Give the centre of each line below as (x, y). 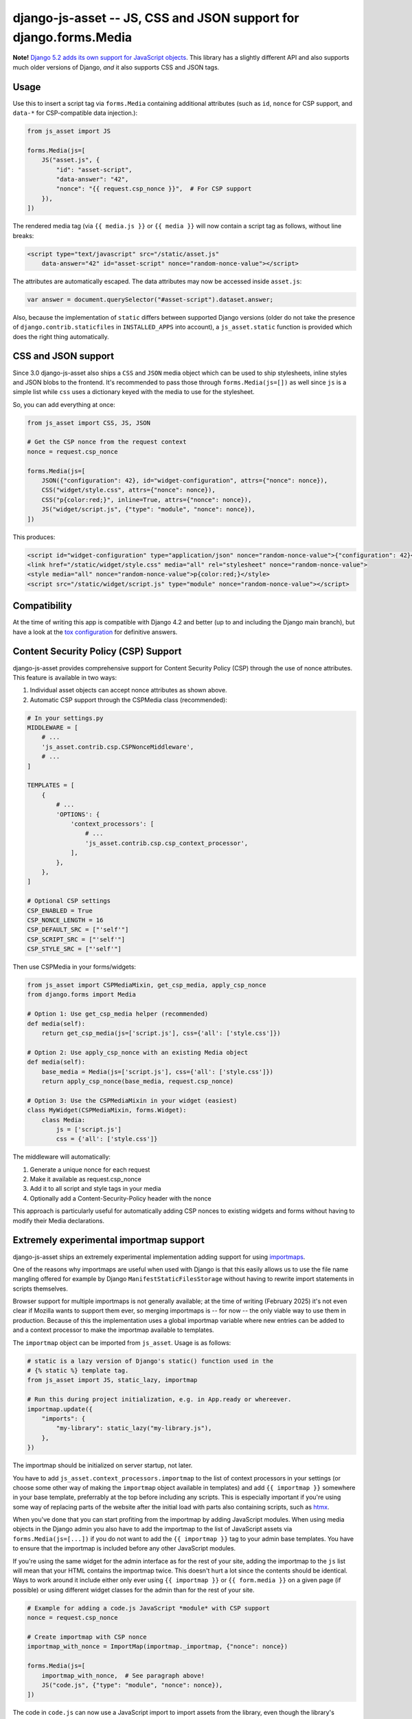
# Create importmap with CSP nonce (87, 1637)
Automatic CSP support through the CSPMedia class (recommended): (129, 700)
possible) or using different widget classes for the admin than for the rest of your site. (134, 1590)
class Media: (64, 1120)
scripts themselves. (41, 1289)
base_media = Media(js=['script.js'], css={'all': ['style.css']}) (158, 1072)
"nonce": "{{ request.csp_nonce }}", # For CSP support (154, 189)
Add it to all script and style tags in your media (95, 1189)
